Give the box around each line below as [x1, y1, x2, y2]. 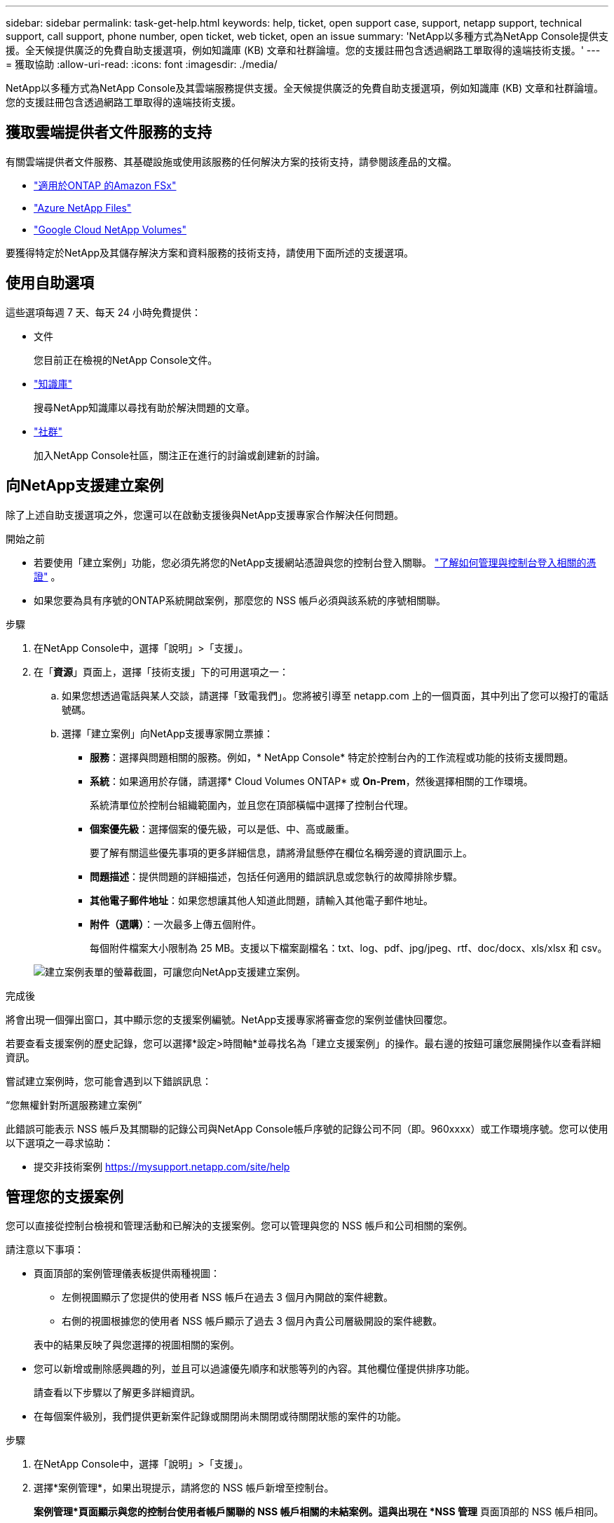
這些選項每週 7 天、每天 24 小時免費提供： [6, 306, 202, 318]
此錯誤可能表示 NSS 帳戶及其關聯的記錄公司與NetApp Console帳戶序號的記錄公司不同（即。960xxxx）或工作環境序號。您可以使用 [6, 1122, 608, 1135]
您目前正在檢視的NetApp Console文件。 [34, 353, 218, 366]
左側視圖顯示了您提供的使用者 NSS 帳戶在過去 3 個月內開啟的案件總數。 [62, 1291, 393, 1304]
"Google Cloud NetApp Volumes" [34, 223, 187, 235]
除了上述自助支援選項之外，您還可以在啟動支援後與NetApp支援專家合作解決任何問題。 [6, 508, 404, 521]
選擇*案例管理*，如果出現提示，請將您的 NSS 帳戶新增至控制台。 [34, 1482, 334, 1494]
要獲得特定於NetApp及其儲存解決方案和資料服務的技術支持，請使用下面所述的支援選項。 [6, 246, 414, 259]
